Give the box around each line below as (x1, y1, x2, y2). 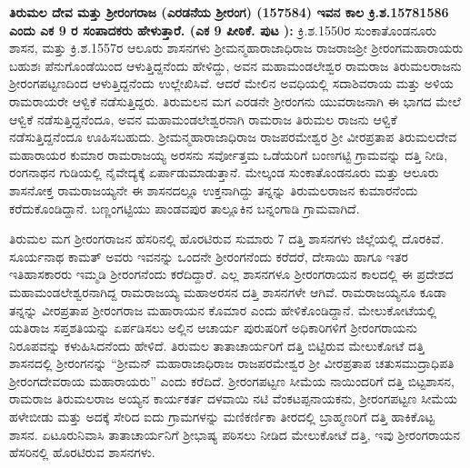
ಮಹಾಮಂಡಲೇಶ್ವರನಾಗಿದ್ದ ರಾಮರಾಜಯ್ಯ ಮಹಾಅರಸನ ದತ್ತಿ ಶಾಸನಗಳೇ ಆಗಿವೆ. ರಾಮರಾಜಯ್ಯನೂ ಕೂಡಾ (9, 282, 446, 301)
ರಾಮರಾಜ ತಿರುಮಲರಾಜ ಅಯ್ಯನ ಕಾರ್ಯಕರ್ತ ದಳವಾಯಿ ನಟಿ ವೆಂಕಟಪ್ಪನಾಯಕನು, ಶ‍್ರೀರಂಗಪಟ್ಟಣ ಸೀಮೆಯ (9, 389, 457, 408)
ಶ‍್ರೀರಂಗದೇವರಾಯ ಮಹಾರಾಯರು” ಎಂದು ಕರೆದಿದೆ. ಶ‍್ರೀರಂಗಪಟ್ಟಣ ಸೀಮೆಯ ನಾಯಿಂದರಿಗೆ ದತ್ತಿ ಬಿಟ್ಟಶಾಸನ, (9, 371, 455, 390)
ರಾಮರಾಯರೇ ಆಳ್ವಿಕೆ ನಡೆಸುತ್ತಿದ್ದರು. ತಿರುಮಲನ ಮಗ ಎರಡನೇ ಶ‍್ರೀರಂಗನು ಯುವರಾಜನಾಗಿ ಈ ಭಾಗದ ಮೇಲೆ (9, 91, 461, 110)
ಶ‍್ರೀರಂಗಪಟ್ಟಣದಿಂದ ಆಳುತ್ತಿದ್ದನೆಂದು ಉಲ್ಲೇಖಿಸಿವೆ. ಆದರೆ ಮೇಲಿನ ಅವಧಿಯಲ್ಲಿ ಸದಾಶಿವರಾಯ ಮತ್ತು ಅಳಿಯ (9, 74, 454, 93)
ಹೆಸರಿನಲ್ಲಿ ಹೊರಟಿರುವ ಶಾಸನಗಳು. (9, 443, 155, 462)
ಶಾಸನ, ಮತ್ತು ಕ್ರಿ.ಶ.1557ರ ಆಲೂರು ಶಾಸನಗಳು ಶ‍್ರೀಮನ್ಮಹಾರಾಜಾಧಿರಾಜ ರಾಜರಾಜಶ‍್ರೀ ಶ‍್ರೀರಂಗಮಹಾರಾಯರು (9, 38, 464, 57)
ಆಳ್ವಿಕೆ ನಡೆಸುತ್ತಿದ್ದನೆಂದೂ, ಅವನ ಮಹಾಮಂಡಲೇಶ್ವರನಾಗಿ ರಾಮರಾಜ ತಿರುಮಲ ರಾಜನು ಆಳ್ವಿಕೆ (9, 109, 397, 128)
